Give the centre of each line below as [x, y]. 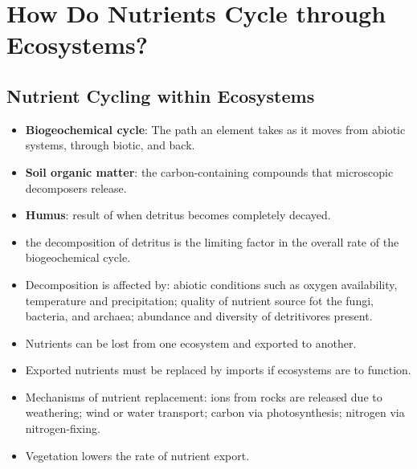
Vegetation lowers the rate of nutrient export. [137, 455]
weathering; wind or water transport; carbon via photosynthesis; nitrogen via [215, 412]
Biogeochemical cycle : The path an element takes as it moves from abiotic [215, 129]
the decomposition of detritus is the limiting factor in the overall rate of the [212, 241]
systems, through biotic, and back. [110, 145]
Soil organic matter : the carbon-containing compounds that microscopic [209, 171]
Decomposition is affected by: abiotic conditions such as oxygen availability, [211, 284]
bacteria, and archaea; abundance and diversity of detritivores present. [199, 316]
